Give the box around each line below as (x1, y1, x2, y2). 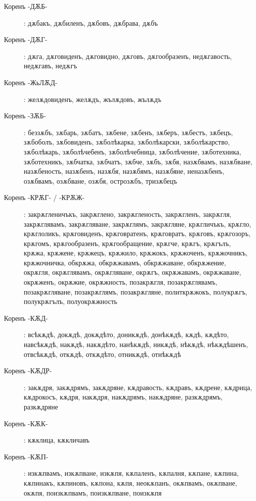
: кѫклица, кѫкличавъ (24, 435, 90, 445)
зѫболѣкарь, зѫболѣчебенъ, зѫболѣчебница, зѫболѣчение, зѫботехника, (24, 146, 241, 156)
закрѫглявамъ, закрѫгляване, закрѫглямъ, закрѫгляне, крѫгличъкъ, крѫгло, (24, 218, 252, 229)
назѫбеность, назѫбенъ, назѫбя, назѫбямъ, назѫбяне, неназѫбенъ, (24, 166, 224, 176)
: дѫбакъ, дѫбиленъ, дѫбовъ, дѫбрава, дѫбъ (24, 17, 158, 28)
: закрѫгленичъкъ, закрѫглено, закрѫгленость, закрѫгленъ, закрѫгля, (24, 208, 232, 219)
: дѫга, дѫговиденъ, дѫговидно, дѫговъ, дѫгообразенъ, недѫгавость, (24, 50, 232, 61)
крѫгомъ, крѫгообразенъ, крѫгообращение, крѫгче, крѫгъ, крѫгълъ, (24, 238, 231, 248)
